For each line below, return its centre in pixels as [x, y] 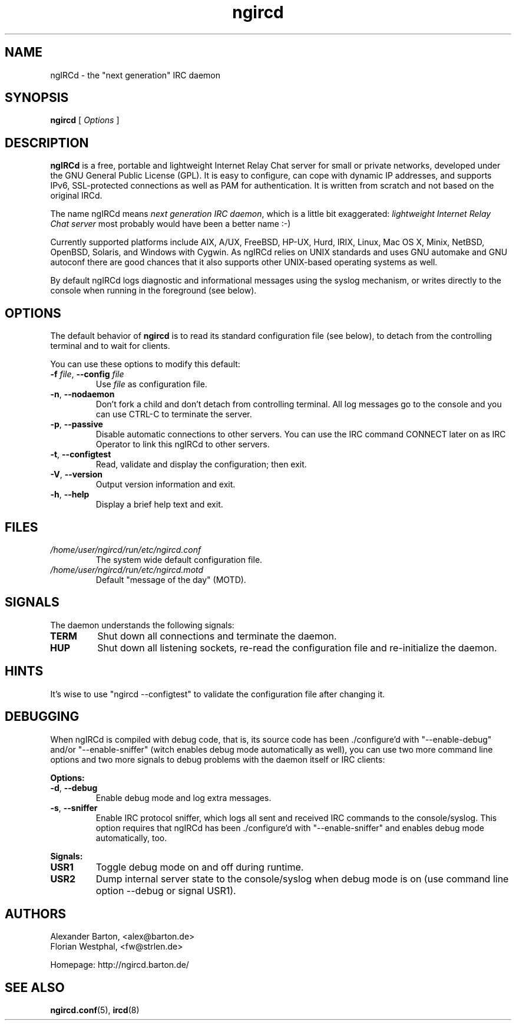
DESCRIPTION [47, 143]
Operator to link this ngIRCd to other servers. [183, 444]
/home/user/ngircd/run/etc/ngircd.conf [126, 549]
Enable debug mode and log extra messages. [183, 797]
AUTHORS [36, 914]
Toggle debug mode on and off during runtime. [200, 867]
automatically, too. [131, 838]
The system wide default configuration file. [179, 559]
